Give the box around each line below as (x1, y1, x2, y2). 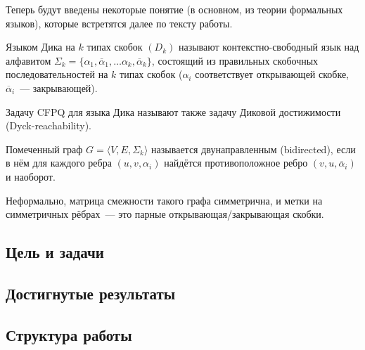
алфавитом (6, 53, 51, 67)
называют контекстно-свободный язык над (178, 39, 359, 54)
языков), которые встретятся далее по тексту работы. (6, 15, 233, 30)
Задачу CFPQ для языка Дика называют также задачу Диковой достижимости (6, 104, 341, 119)
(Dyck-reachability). (6, 118, 91, 133)
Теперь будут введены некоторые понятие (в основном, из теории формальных (6, 2, 343, 16)
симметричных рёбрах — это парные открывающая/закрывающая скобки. (6, 207, 324, 221)
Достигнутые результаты (6, 282, 176, 304)
